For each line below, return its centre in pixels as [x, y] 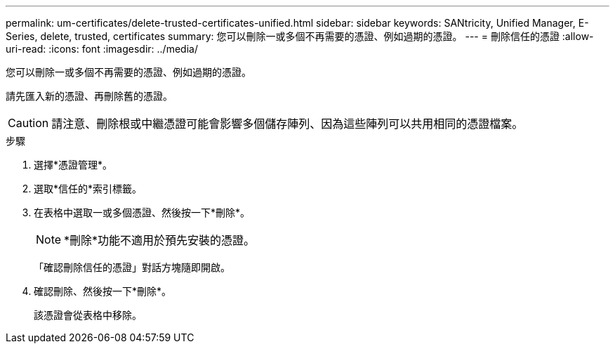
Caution [28, 123]
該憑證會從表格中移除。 [88, 315]
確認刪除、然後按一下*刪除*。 [103, 291]
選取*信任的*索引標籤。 [88, 189]
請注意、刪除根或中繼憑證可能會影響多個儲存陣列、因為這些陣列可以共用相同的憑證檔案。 [287, 124]
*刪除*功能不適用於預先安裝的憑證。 [160, 240]
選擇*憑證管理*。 [73, 165]
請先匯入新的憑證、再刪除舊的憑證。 [89, 96]
